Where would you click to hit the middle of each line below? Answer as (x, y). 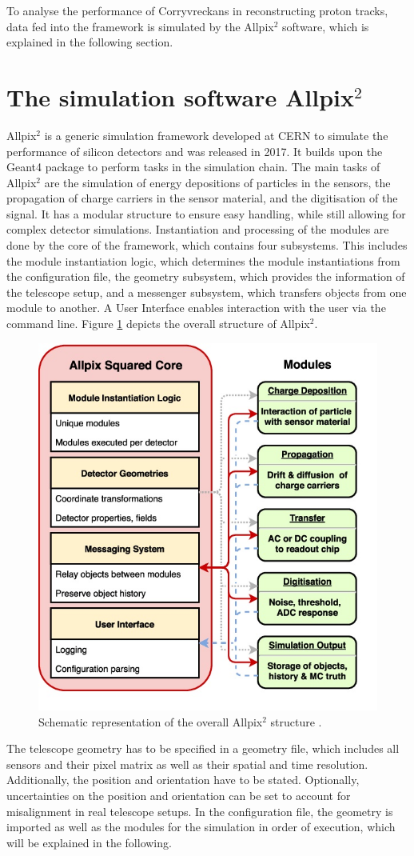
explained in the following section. (90, 42)
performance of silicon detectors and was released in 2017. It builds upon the (195, 151)
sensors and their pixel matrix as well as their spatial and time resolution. (187, 764)
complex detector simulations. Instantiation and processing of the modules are (198, 229)
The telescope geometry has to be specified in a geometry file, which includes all (203, 748)
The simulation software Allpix (181, 96)
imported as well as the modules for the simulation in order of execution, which (201, 827)
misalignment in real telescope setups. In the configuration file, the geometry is (200, 811)
